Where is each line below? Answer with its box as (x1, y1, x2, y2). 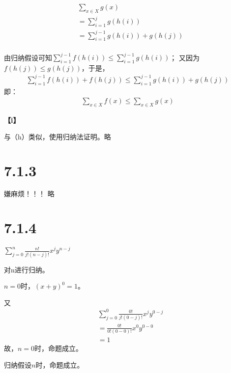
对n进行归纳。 (4, 264, 49, 274)
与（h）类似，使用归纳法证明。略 (4, 131, 111, 141)
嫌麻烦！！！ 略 (4, 188, 55, 199)
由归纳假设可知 (4, 52, 52, 62)
